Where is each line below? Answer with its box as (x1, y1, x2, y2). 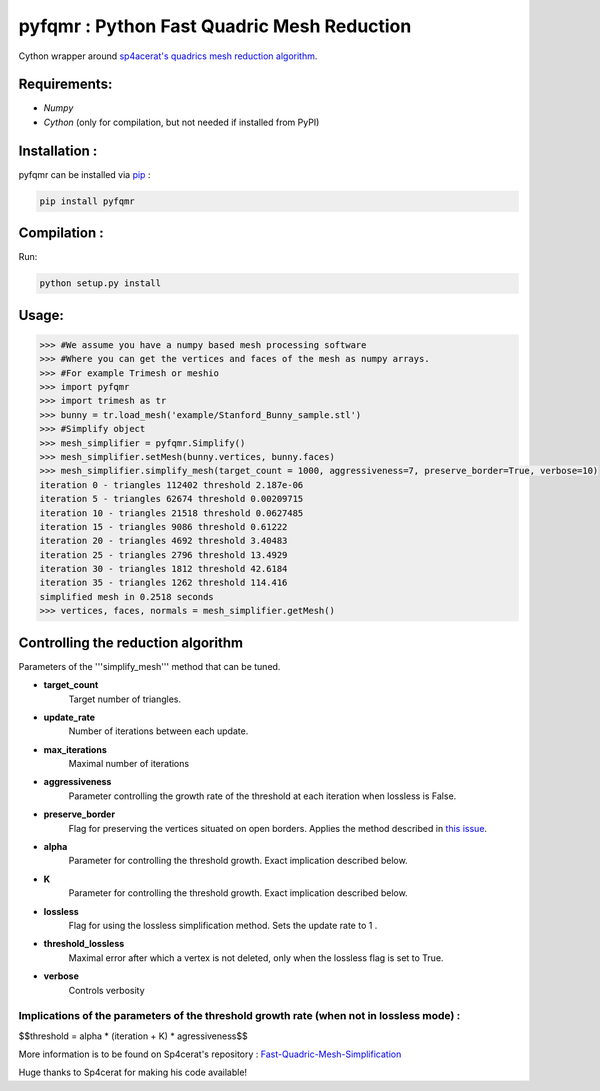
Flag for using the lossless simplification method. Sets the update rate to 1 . (68, 919, 378, 931)
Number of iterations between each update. (68, 725, 249, 737)
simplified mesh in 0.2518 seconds (39, 591, 214, 602)
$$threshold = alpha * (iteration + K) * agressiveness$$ (18, 1030, 249, 1042)
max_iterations (43, 743, 107, 755)
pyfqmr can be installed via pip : (18, 168, 151, 180)
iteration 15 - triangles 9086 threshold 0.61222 (39, 521, 288, 532)
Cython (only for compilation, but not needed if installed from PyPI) (43, 116, 320, 128)
